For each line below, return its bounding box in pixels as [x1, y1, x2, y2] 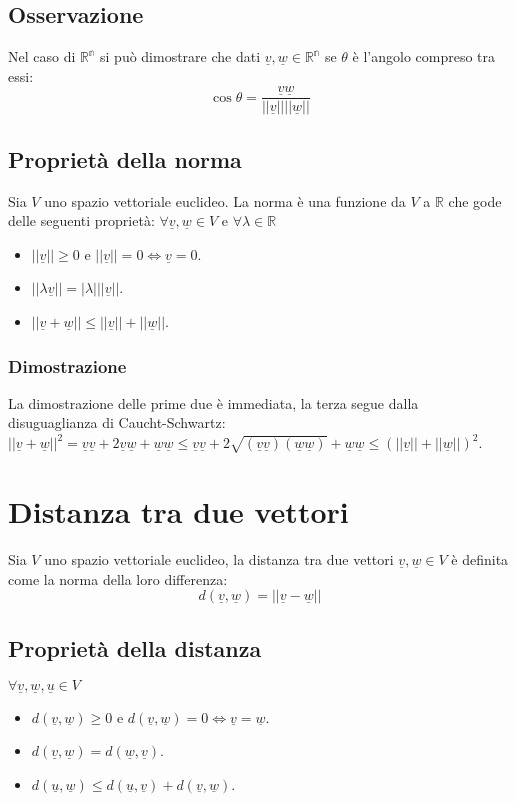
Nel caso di [8, 46, 76, 67]
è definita [451, 548, 509, 569]
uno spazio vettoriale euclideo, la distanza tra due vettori [44, 548, 394, 569]
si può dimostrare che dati [100, 46, 261, 67]
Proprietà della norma [8, 143, 242, 174]
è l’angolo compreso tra [352, 46, 496, 67]
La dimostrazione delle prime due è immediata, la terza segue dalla [8, 392, 419, 413]
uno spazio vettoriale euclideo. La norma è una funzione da [44, 190, 406, 211]
